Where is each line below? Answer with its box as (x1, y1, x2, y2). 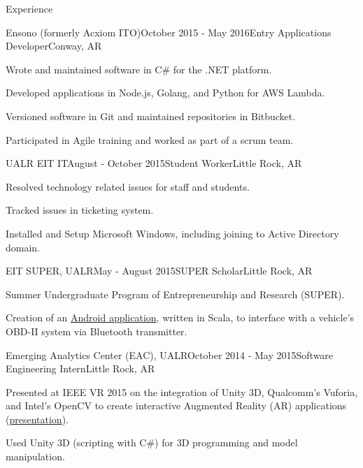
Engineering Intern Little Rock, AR (6, 361, 155, 376)
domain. (6, 240, 41, 254)
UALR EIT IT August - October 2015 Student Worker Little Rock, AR (6, 156, 302, 170)
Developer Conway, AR (6, 38, 102, 53)
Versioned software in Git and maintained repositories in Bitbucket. (6, 108, 296, 123)
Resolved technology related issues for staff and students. (6, 179, 250, 193)
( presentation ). (6, 411, 69, 426)
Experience (6, 1, 53, 15)
